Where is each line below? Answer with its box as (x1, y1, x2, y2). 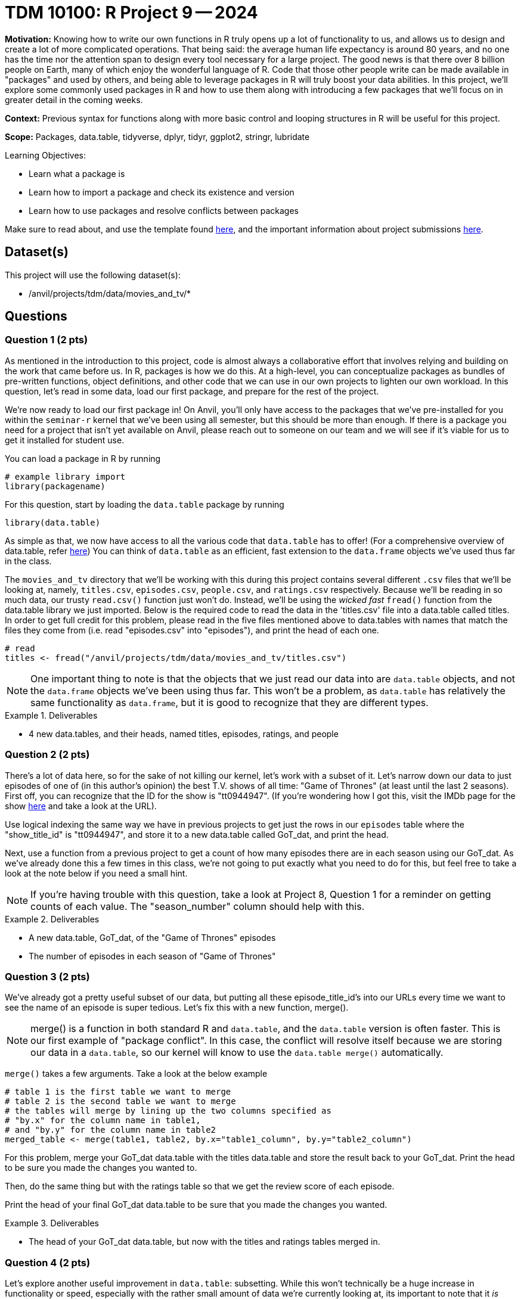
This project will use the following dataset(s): (5, 269, 181, 280)
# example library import (5, 471, 126, 481)
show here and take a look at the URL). (5, 800, 157, 811)
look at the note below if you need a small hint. (5, 868, 188, 878)
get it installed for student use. (5, 434, 125, 445)
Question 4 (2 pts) (5, 1256, 91, 1269)
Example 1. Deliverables (5, 710, 98, 720)
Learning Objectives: (5, 150, 86, 160)
